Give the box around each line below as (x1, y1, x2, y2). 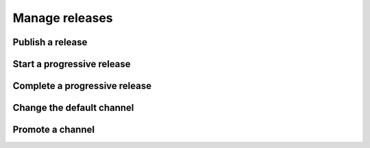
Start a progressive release (12, 58, 131, 70)
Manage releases (12, 10, 113, 25)
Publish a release (12, 36, 88, 48)
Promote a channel (12, 124, 95, 136)
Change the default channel (12, 102, 134, 114)
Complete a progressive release (12, 80, 152, 92)
